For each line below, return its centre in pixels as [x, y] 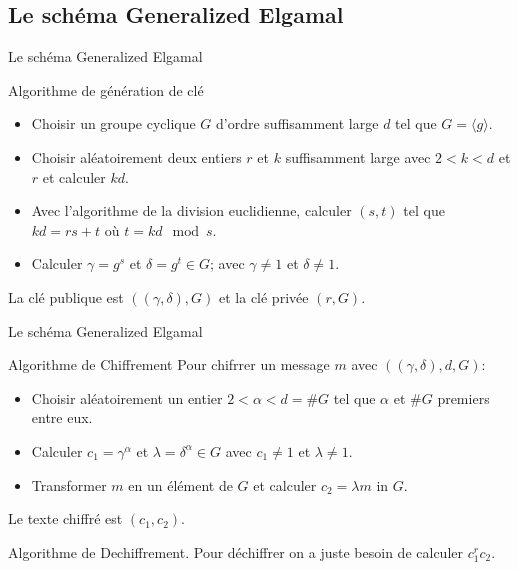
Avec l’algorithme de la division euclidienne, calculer [191, 210]
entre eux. [62, 417]
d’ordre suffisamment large [297, 123]
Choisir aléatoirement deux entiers [136, 156]
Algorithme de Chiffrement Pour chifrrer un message [169, 364]
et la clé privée [264, 296]
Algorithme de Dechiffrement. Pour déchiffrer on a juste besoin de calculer [235, 551]
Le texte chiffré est [65, 518]
